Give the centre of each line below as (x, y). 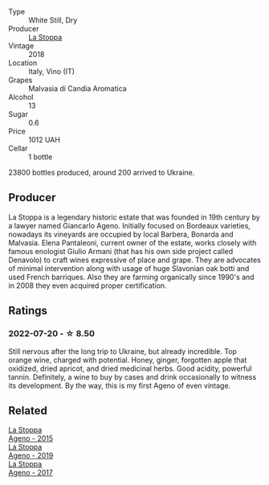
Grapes (20, 80)
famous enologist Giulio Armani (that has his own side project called (121, 251)
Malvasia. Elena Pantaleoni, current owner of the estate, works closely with (132, 242)
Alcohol (21, 97)
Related (28, 411)
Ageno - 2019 (31, 456)
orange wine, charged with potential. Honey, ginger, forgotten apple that (128, 360)
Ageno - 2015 (31, 438)
